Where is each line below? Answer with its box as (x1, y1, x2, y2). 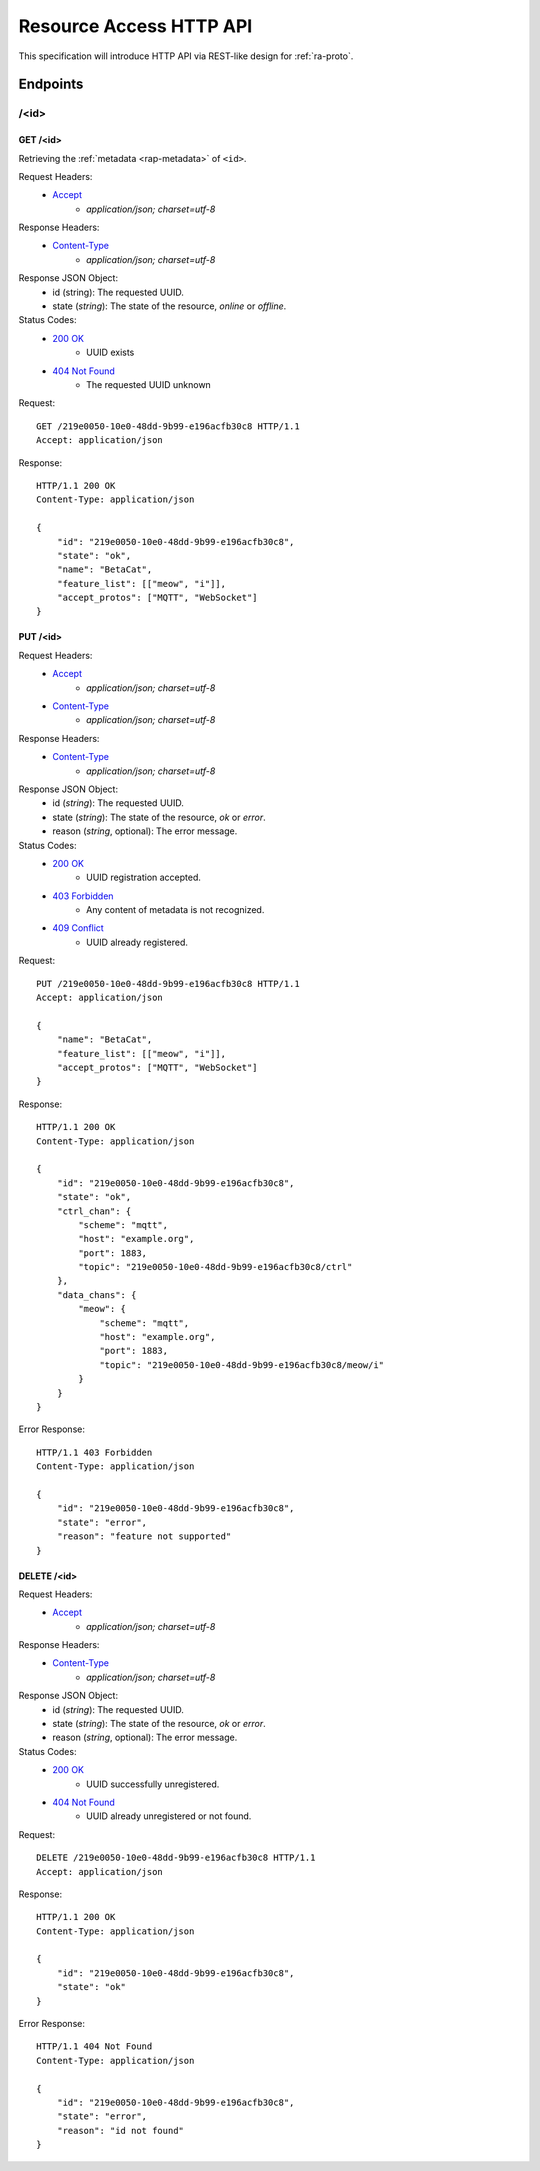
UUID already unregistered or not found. (86, 1810, 252, 1822)
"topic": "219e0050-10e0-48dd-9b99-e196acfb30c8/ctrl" (78, 1261, 353, 1273)
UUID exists (86, 346, 135, 359)
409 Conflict (52, 922, 104, 934)
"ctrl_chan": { (56, 1205, 132, 1217)
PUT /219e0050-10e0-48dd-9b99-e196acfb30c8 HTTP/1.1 (36, 978, 300, 989)
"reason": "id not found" (56, 2125, 185, 2136)
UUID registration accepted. (86, 871, 202, 884)
